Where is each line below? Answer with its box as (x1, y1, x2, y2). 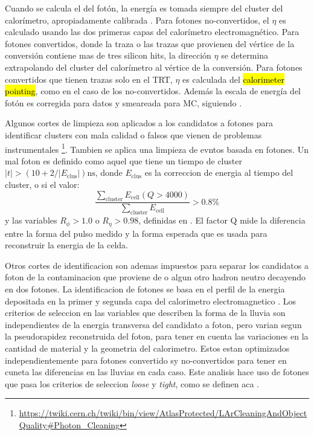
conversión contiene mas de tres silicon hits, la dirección (5, 49, 211, 62)
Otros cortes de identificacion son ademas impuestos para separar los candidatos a (5, 259, 309, 271)
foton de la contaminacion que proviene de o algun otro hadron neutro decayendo (5, 271, 306, 283)
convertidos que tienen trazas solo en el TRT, (5, 72, 173, 85)
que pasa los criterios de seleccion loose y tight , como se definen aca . (5, 377, 259, 390)
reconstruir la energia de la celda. (5, 239, 129, 251)
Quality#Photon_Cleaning (19, 418, 120, 431)
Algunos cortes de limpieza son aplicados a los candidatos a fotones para (5, 117, 273, 129)
